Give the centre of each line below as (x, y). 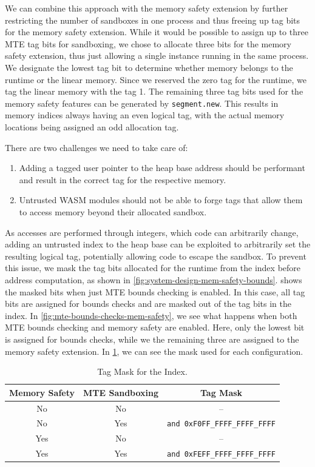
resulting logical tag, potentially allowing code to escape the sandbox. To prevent (156, 256)
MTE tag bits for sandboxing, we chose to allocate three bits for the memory (148, 43)
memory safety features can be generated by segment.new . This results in (142, 103)
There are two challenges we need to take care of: (97, 147)
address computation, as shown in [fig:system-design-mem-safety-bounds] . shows (154, 279)
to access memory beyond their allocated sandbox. (113, 211)
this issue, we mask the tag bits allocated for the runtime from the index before (153, 268)
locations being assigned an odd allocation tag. (92, 127)
